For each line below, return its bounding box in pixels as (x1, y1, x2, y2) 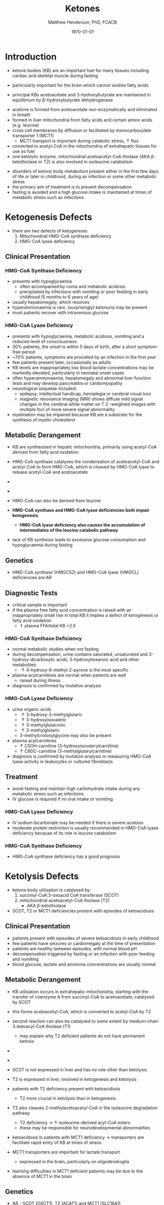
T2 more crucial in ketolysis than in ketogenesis (19, 1095, 116, 1101)
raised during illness (19, 677, 61, 683)
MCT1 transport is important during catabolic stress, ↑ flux (19, 138, 139, 144)
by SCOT (12, 999, 31, 1005)
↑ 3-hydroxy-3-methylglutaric (21, 711, 82, 717)
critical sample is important (12, 602, 67, 608)
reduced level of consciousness (12, 338, 77, 344)
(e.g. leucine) (12, 122, 39, 128)
